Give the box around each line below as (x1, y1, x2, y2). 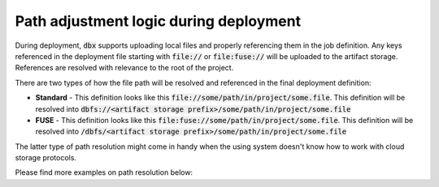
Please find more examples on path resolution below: (15, 168, 193, 177)
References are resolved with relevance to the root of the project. (15, 63, 234, 73)
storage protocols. (15, 153, 77, 163)
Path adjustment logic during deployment (15, 12, 301, 30)
